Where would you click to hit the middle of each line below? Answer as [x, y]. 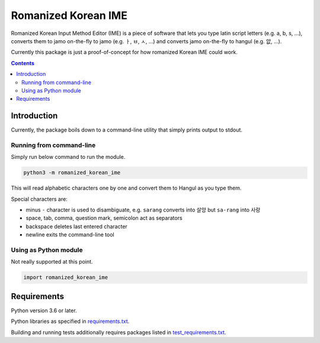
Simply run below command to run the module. [68, 157]
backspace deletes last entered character [76, 226]
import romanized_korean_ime [66, 278]
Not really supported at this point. [52, 262]
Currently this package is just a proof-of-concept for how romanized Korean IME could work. [124, 52]
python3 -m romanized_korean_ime [72, 173]
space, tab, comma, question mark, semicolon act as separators [104, 218]
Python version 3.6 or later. [44, 310]
